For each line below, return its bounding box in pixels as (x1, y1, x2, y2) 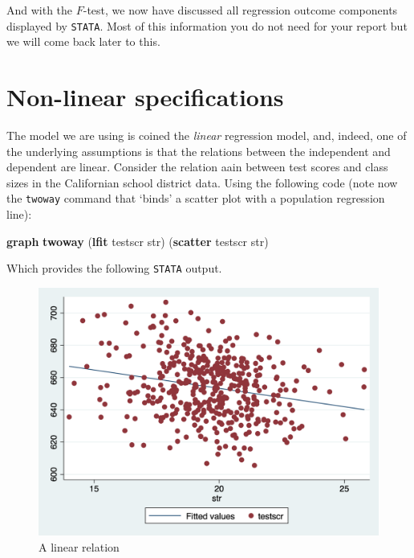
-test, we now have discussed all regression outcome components (83, 2, 398, 18)
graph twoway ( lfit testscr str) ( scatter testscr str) (6, 232, 269, 249)
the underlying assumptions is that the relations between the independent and (6, 142, 391, 159)
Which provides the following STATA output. (6, 260, 222, 277)
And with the (6, 2, 73, 18)
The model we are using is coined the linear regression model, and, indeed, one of (6, 126, 407, 143)
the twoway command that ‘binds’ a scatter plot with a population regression (6, 190, 385, 207)
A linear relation (39, 538, 120, 555)
